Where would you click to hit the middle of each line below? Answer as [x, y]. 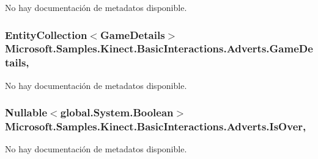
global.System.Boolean [117, 112]
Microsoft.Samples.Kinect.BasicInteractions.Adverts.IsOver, [156, 126]
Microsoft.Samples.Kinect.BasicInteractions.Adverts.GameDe [159, 48]
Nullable [26, 112]
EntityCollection [46, 34]
